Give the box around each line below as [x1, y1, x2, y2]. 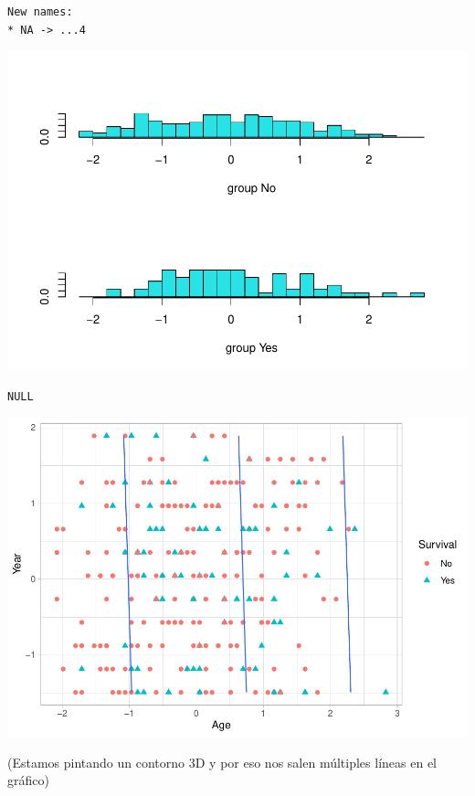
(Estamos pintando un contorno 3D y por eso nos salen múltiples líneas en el [7, 752, 437, 771]
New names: [7, 5, 73, 18]
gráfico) [7, 770, 49, 790]
